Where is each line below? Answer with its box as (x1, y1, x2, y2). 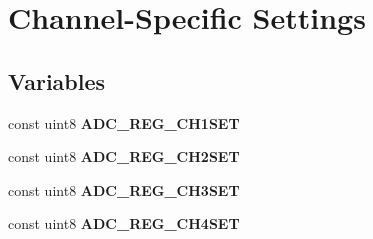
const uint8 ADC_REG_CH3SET (8, 179, 240, 200)
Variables (8, 65, 106, 96)
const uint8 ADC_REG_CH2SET (8, 146, 240, 167)
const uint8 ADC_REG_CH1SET (8, 112, 240, 133)
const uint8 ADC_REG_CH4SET (8, 213, 240, 234)
